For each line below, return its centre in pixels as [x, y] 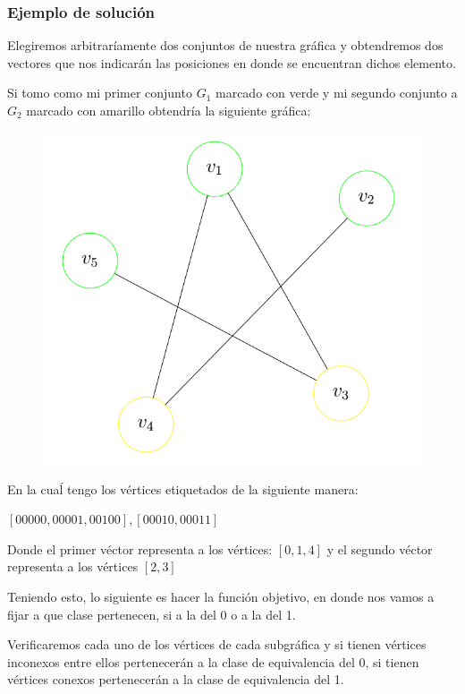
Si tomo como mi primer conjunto [100, 93]
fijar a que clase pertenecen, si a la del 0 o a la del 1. [152, 614]
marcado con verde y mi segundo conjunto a [336, 93]
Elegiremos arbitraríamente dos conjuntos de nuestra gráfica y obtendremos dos [225, 45]
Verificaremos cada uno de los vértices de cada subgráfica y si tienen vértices [217, 644]
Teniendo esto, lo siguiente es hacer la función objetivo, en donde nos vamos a [221, 597]
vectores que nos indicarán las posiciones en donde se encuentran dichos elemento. [232, 62]
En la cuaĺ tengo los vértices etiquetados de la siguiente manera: [183, 488]
